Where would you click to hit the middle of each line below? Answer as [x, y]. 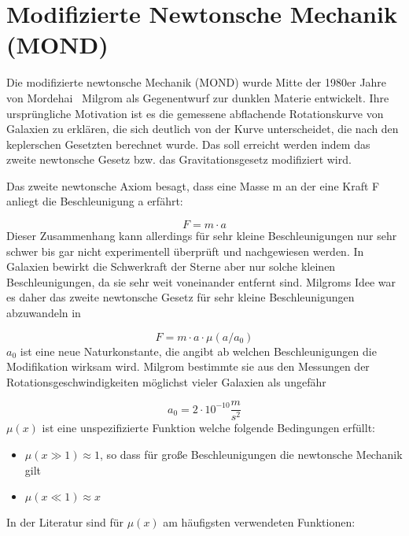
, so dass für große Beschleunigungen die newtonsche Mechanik [251, 455]
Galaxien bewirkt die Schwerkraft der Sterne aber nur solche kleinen [171, 266]
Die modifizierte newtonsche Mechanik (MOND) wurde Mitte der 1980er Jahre [197, 82]
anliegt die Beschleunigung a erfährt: [95, 201]
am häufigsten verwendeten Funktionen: [259, 522]
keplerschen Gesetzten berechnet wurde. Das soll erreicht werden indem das [188, 144]
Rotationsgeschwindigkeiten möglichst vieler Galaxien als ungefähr [166, 381]
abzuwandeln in [44, 313]
